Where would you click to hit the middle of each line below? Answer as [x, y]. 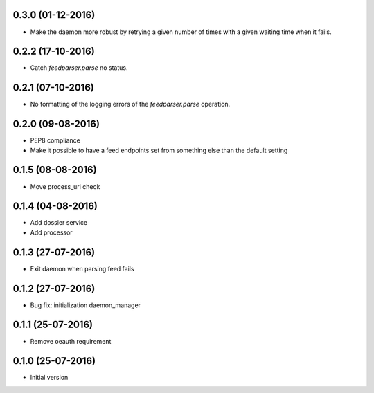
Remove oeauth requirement [71, 341]
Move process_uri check [65, 186]
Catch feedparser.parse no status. [79, 68]
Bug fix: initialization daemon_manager [86, 305]
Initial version [49, 378]
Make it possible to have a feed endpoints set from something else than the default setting [159, 150]
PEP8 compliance [55, 140]
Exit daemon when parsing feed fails [82, 268]
